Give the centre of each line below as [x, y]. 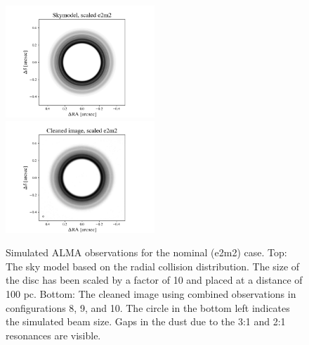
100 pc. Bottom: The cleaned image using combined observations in [151, 293]
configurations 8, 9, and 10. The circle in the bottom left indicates [148, 307]
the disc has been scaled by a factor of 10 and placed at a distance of [154, 280]
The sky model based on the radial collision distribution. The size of [153, 266]
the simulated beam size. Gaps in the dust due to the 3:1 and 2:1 [146, 321]
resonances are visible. [53, 335]
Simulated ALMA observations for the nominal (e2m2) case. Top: [146, 252]
